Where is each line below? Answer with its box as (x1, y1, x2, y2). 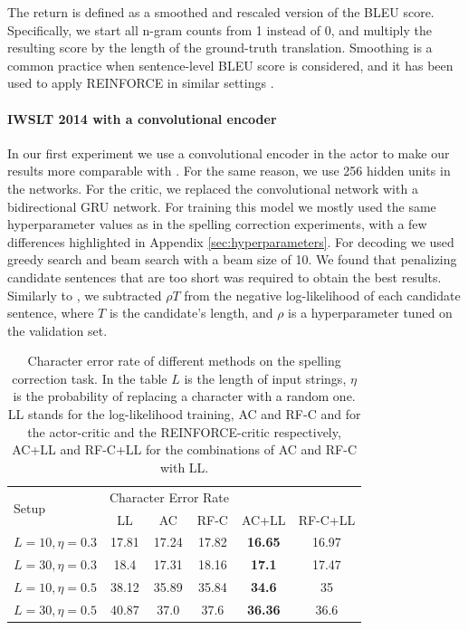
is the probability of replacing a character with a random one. (13, 387, 356, 406)
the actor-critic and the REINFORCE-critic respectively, (27, 422, 341, 441)
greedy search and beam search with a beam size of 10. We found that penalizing (7, 250, 457, 269)
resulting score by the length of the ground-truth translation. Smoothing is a (7, 38, 433, 57)
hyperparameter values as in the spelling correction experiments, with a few (7, 215, 427, 234)
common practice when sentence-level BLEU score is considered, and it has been (7, 55, 454, 74)
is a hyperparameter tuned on (288, 303, 453, 322)
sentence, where (7, 303, 94, 322)
